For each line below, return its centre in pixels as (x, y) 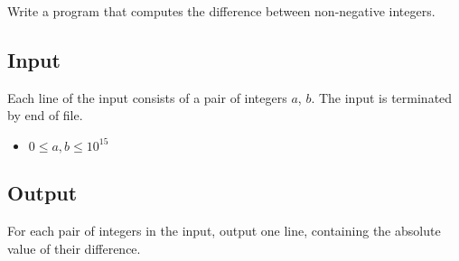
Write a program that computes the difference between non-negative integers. (221, 11)
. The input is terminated (382, 97)
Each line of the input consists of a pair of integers (147, 97)
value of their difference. (74, 248)
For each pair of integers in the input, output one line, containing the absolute (224, 231)
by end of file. (45, 115)
